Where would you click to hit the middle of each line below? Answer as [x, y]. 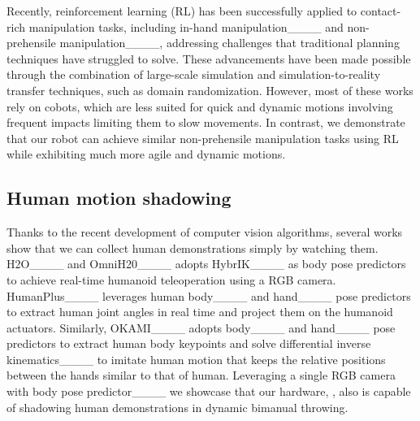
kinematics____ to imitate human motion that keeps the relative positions [196, 359]
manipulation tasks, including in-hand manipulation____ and [186, 26]
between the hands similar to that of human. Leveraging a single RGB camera [201, 375]
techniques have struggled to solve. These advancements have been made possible [209, 58]
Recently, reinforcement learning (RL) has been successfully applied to [182, 11]
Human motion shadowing [119, 198]
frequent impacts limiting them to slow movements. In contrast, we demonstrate [206, 122]
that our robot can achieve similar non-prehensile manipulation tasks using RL [203, 138]
